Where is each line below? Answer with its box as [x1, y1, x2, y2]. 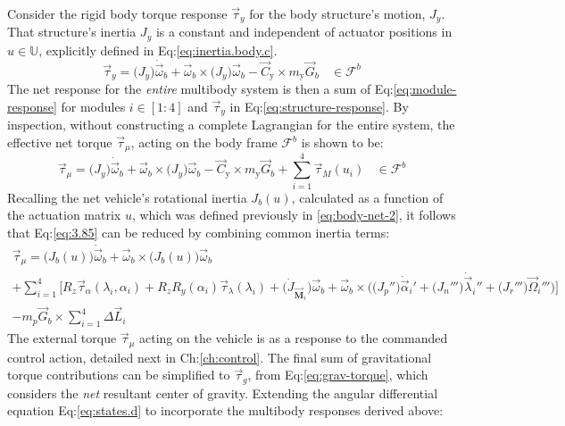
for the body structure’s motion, [249, 4, 426, 22]
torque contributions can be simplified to [7, 365, 230, 384]
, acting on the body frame [130, 133, 278, 152]
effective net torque [7, 133, 112, 152]
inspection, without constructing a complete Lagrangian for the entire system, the [7, 115, 455, 134]
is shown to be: [301, 133, 384, 152]
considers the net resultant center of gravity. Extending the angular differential [7, 383, 438, 402]
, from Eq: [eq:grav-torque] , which [247, 365, 428, 384]
